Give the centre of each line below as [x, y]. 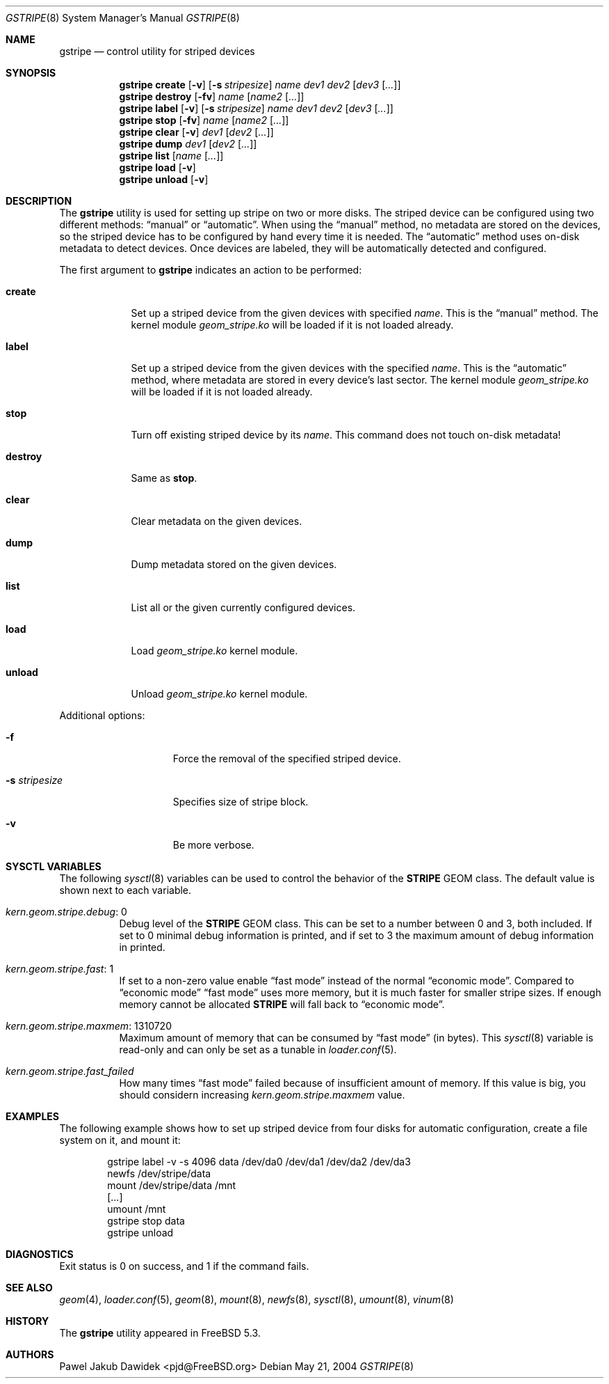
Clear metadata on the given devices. [217, 521]
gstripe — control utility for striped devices [157, 51]
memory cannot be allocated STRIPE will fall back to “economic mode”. [282, 1004]
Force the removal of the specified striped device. [287, 758]
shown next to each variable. [125, 890]
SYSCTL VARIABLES [54, 866]
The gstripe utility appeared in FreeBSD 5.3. [160, 1333]
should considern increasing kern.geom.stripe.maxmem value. [262, 1095]
